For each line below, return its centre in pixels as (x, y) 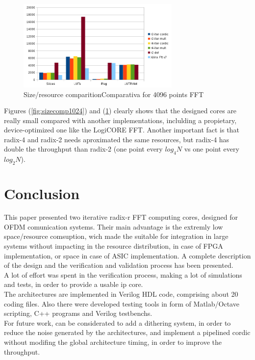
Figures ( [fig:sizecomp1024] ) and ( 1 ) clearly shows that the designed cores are (120, 111)
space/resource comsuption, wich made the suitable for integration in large (116, 236)
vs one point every (212, 149)
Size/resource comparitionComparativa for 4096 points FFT (114, 94)
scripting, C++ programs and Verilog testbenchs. (78, 313)
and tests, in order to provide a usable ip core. (74, 284)
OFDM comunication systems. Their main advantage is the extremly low (114, 226)
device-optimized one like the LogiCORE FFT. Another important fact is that (122, 130)
